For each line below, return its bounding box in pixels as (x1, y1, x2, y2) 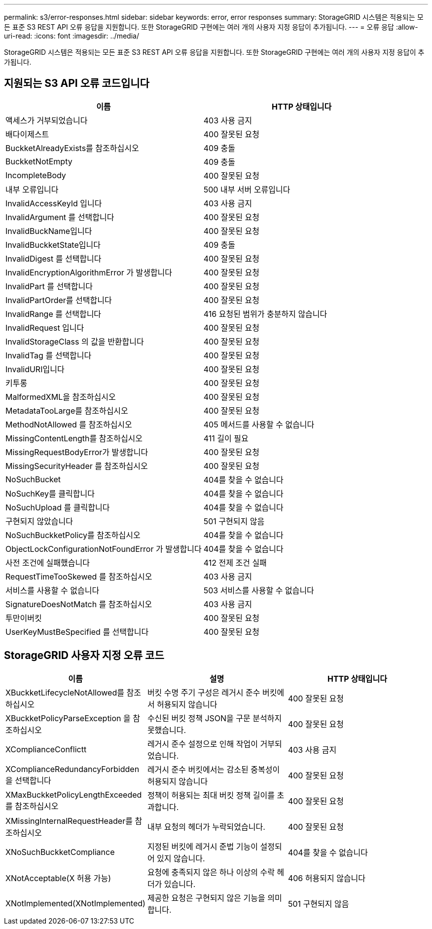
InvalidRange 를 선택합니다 (5, 309, 102, 319)
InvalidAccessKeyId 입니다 (5, 198, 102, 208)
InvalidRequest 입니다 (5, 322, 84, 333)
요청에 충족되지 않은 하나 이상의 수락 (147, 867, 275, 877)
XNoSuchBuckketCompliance (5, 847, 115, 857)
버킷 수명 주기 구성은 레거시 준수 (147, 687, 260, 697)
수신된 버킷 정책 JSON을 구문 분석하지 (147, 713, 282, 723)
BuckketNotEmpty (5, 156, 72, 166)
